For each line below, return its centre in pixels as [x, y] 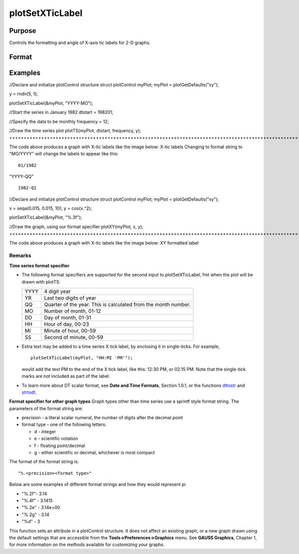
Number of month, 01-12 [73, 311]
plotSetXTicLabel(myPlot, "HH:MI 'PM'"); [82, 358]
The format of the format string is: [44, 462]
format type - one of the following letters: [64, 425]
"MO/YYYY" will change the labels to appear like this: [64, 154]
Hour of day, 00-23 [67, 324]
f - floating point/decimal [60, 445]
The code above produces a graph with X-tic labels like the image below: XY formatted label [104, 243]
